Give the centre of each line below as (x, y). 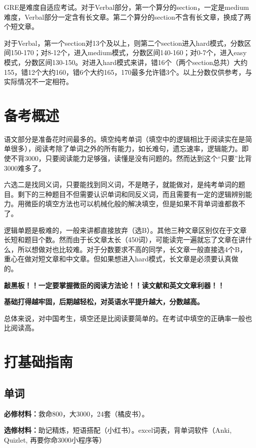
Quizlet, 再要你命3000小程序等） (55, 439)
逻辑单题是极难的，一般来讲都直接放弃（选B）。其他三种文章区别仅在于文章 (125, 230)
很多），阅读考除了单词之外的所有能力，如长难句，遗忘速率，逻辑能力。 (126, 148)
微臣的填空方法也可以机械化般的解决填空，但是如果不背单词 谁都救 (131, 204)
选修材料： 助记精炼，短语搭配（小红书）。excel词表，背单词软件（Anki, (118, 430)
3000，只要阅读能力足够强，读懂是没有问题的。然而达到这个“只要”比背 (138, 158)
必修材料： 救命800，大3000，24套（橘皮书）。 (76, 413)
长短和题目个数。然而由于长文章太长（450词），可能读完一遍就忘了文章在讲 (125, 240)
